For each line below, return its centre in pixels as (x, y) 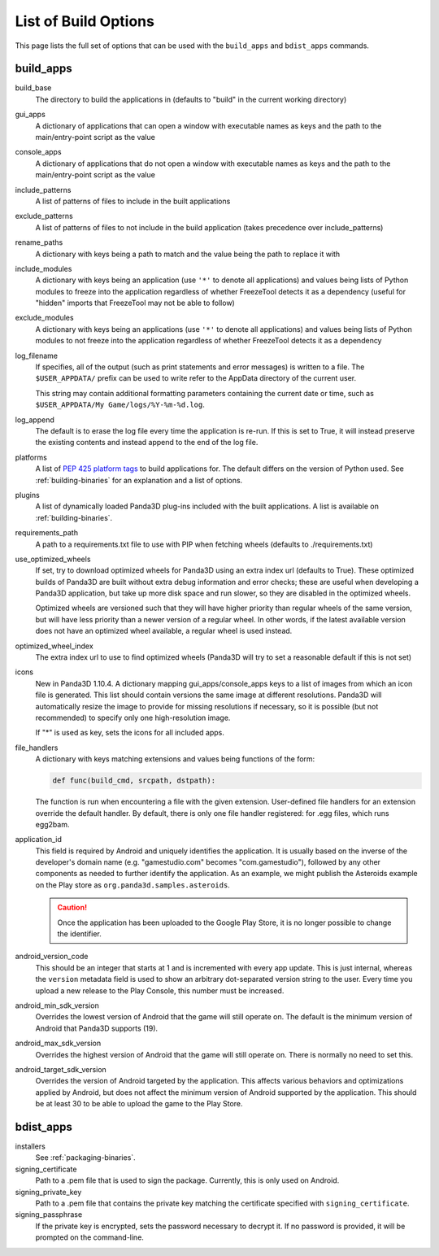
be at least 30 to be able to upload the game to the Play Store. (139, 1104)
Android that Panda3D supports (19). (97, 1028)
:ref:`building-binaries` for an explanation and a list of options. (139, 480)
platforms (31, 457)
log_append (35, 420)
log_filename (37, 355)
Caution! (72, 908)
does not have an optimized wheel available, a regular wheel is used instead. (164, 631)
